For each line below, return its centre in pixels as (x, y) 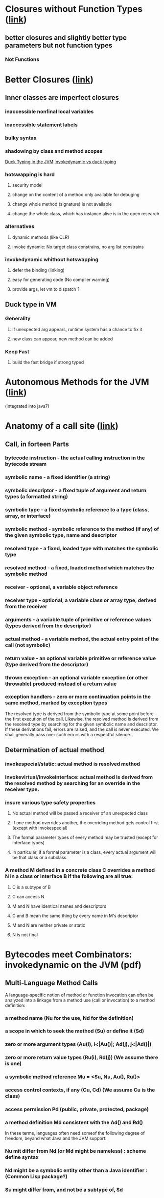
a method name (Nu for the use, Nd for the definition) (69, 1018)
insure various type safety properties (50, 803)
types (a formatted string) (36, 497)
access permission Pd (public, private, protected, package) (77, 1110)
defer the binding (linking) (38, 270)
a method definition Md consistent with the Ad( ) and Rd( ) (74, 1122)
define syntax (22, 1157)
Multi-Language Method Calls (52, 983)
